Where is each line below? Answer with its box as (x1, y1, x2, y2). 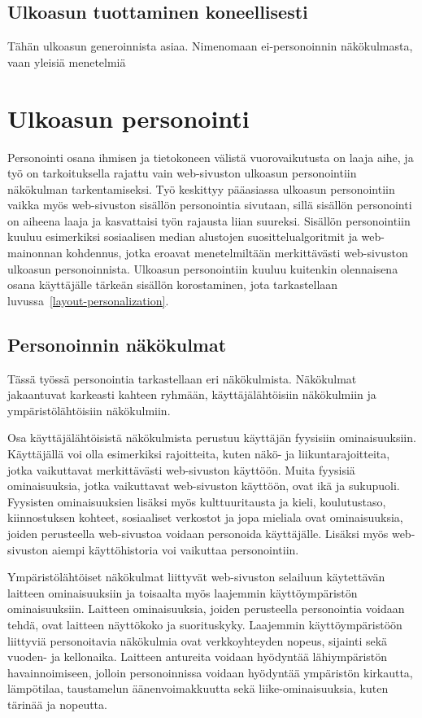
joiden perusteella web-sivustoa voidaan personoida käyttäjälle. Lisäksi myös (7, 525, 389, 541)
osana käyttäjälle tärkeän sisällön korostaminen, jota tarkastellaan (7, 276, 338, 293)
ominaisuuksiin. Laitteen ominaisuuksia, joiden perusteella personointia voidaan (7, 600, 405, 617)
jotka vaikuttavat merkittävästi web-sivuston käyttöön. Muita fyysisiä (7, 461, 355, 478)
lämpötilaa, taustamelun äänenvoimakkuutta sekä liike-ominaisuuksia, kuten (7, 680, 389, 697)
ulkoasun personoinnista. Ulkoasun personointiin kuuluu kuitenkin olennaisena (7, 260, 398, 277)
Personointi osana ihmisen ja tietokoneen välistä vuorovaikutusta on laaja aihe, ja (7, 148, 414, 165)
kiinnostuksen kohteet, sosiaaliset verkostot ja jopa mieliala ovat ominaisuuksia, (7, 509, 403, 526)
